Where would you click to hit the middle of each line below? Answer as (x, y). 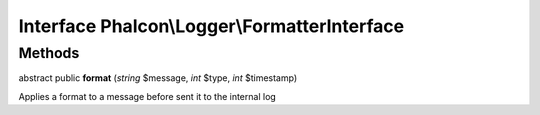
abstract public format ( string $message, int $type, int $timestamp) (158, 78)
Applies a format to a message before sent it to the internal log (147, 96)
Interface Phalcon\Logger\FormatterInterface (211, 26)
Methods (49, 53)
